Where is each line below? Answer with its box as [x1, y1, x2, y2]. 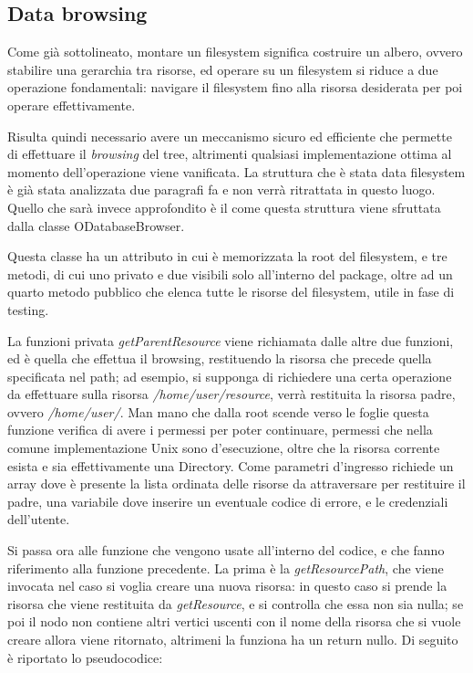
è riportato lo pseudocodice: [7, 647, 163, 667]
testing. [7, 300, 49, 319]
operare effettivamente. [7, 95, 136, 114]
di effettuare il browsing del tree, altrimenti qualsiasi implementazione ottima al [7, 144, 452, 163]
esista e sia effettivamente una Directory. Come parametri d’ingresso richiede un [7, 456, 454, 475]
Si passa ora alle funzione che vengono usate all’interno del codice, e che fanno [7, 541, 445, 560]
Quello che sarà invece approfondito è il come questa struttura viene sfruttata [7, 197, 441, 216]
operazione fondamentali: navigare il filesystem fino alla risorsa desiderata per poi [7, 78, 463, 97]
